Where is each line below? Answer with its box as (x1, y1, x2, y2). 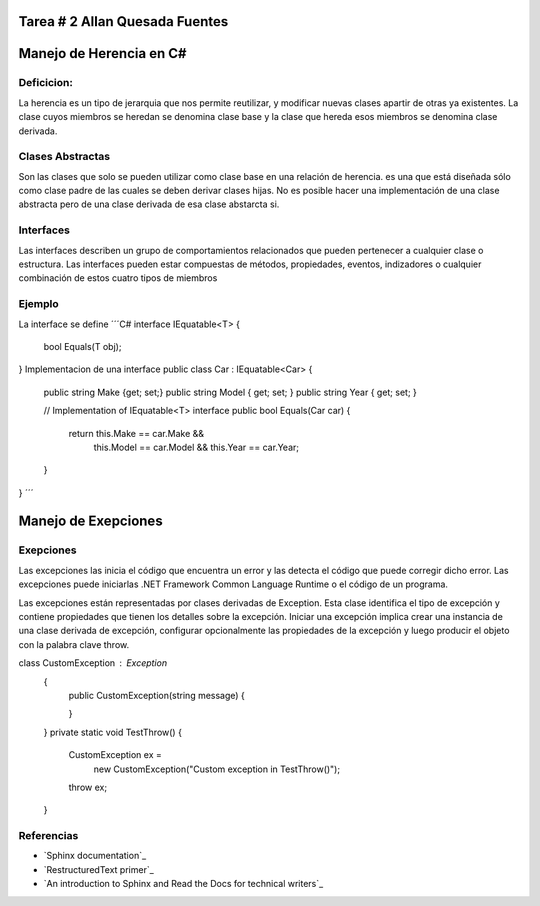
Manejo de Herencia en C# (18, 45, 187, 62)
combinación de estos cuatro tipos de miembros (18, 272, 218, 284)
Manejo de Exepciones (18, 513, 164, 530)
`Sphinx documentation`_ (43, 850, 147, 862)
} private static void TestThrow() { (43, 726, 182, 738)
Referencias (18, 829, 79, 843)
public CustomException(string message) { (68, 689, 245, 701)
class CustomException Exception (18, 657, 168, 669)
